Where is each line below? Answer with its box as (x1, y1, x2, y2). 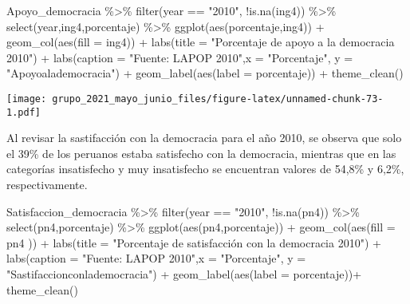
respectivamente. (6, 176, 88, 193)
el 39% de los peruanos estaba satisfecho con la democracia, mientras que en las (6, 144, 396, 161)
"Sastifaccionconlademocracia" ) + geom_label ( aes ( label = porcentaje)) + (6, 266, 362, 282)
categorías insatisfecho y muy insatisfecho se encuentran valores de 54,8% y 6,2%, (6, 160, 404, 177)
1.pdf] (6, 106, 41, 118)
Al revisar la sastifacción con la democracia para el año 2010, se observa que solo (6, 129, 402, 146)
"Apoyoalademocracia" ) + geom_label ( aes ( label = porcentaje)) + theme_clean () (6, 65, 404, 81)
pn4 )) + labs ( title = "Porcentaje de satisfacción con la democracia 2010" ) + (6, 234, 381, 251)
